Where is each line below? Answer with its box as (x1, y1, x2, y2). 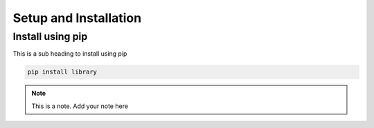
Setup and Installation (12, 10, 142, 25)
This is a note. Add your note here (31, 102, 128, 110)
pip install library (27, 68, 97, 76)
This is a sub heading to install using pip (12, 50, 127, 58)
